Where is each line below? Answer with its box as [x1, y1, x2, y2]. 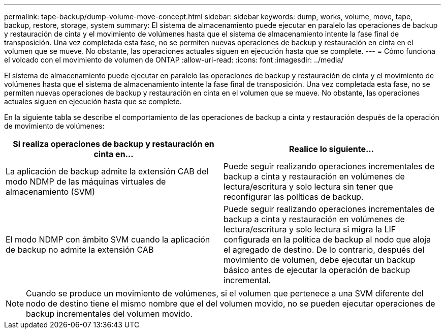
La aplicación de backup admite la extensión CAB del [6, 166, 209, 176]
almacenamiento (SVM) [6, 187, 96, 197]
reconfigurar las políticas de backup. [224, 192, 364, 202]
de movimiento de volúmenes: [4, 122, 105, 130]
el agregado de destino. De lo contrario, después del [224, 245, 425, 255]
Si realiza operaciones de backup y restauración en [13, 139, 214, 149]
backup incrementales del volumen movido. [26, 309, 193, 319]
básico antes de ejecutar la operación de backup [224, 265, 410, 275]
